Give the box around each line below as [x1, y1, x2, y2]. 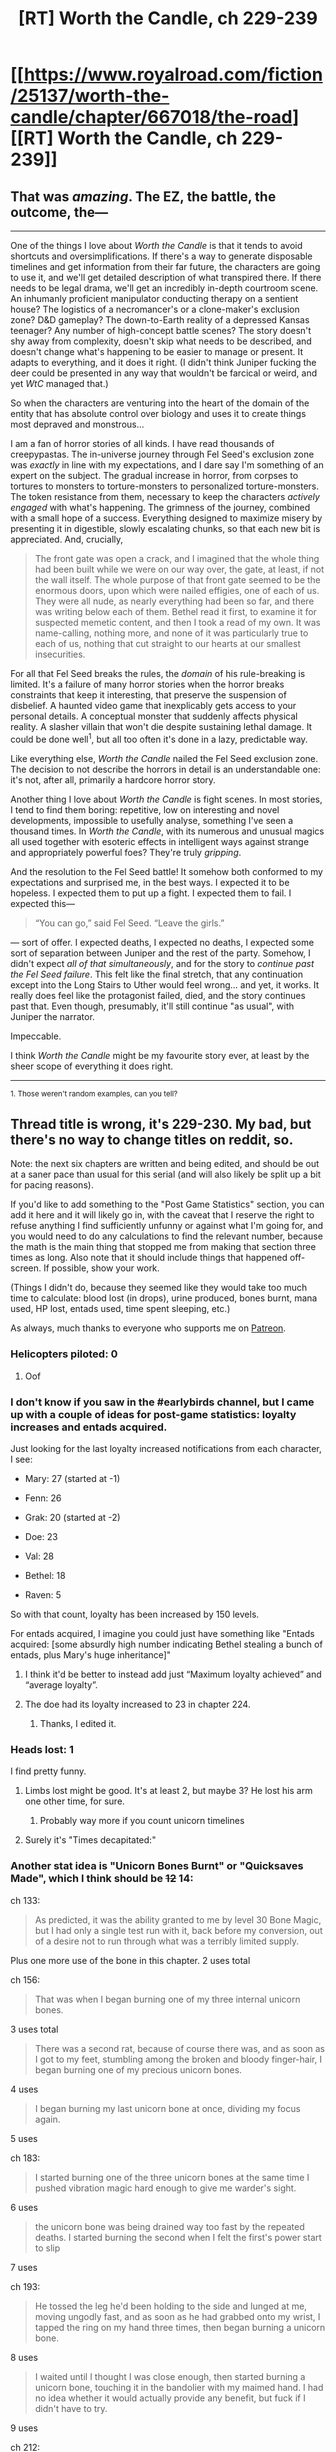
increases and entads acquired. [10, 1420, 168, 1434]
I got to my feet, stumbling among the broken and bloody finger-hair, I [34, 2053, 323, 2065]
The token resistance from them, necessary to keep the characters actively [10, 491, 320, 502]
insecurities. [34, 648, 86, 660]
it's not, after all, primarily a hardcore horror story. [10, 773, 217, 786]
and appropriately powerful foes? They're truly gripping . [10, 846, 242, 858]
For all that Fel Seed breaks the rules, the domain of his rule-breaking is [10, 668, 306, 679]
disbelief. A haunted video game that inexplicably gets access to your [10, 700, 297, 711]
